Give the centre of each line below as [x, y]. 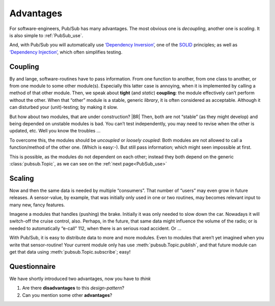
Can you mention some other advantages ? [67, 295]
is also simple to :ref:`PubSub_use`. [46, 35]
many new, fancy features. [37, 205]
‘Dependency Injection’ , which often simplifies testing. [66, 52]
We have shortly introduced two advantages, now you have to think [80, 279]
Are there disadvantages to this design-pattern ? [73, 288]
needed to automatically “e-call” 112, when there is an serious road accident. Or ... [95, 228]
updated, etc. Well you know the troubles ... [55, 131]
